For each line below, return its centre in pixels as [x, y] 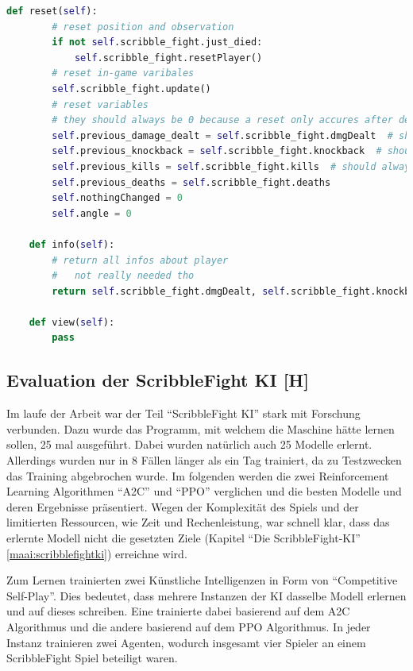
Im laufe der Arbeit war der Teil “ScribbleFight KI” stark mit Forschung [183, 413]
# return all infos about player [140, 260]
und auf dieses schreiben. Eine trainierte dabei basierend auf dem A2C [178, 611]
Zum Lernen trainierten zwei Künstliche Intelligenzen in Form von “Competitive [202, 580]
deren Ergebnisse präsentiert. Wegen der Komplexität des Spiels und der [183, 506]
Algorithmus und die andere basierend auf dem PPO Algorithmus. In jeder [189, 626]
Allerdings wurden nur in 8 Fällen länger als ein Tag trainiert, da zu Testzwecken [204, 460]
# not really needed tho [123, 276]
